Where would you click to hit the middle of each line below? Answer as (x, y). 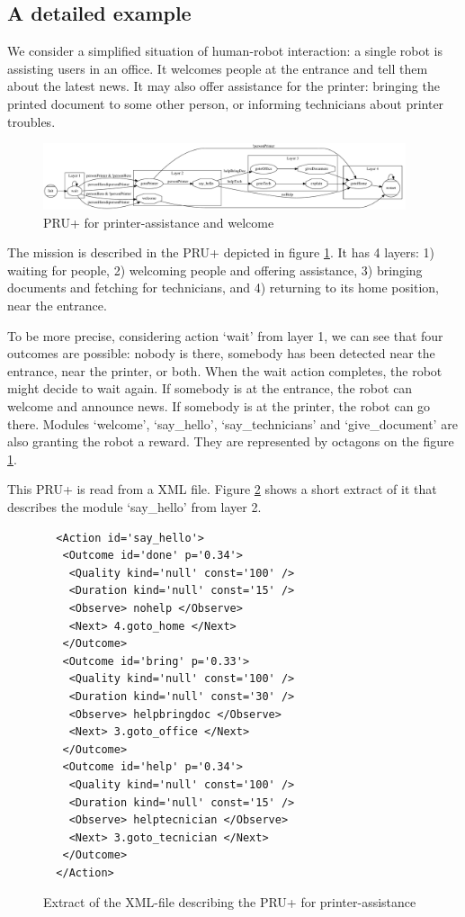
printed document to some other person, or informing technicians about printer (226, 103)
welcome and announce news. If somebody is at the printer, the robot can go (219, 406)
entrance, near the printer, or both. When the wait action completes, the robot (225, 370)
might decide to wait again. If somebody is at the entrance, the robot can (210, 388)
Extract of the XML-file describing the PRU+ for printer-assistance (230, 902)
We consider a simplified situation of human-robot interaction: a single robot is (225, 51)
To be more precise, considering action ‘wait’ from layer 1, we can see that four (225, 335)
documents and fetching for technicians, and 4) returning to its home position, (223, 288)
